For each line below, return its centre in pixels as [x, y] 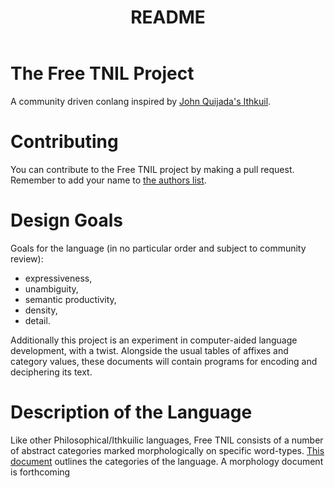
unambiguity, [51, 288]
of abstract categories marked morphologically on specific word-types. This [167, 450]
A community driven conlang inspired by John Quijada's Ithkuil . [141, 101]
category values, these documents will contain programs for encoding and [164, 361]
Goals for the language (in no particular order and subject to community [158, 248]
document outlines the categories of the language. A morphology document [167, 461]
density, [41, 310]
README [168, 17]
